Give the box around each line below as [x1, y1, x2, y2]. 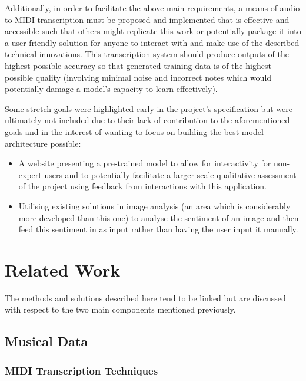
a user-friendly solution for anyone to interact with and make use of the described [5, 36, 300, 48]
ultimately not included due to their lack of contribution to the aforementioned [5, 114, 290, 126]
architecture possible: [5, 137, 81, 149]
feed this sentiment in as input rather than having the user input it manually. [18, 223, 298, 235]
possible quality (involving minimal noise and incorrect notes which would [5, 71, 272, 83]
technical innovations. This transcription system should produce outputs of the [5, 48, 289, 60]
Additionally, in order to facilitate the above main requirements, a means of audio [5, 2, 300, 14]
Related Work [5, 257, 121, 281]
